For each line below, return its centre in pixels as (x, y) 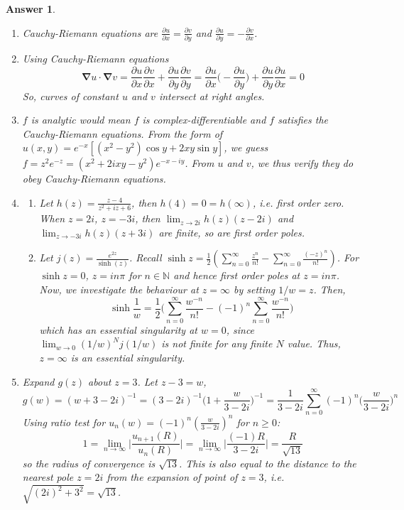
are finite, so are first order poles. (231, 232)
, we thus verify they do (302, 163)
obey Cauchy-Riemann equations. (94, 179)
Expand (38, 381)
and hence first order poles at (237, 275)
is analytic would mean (81, 120)
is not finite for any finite (217, 343)
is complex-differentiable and (204, 120)
